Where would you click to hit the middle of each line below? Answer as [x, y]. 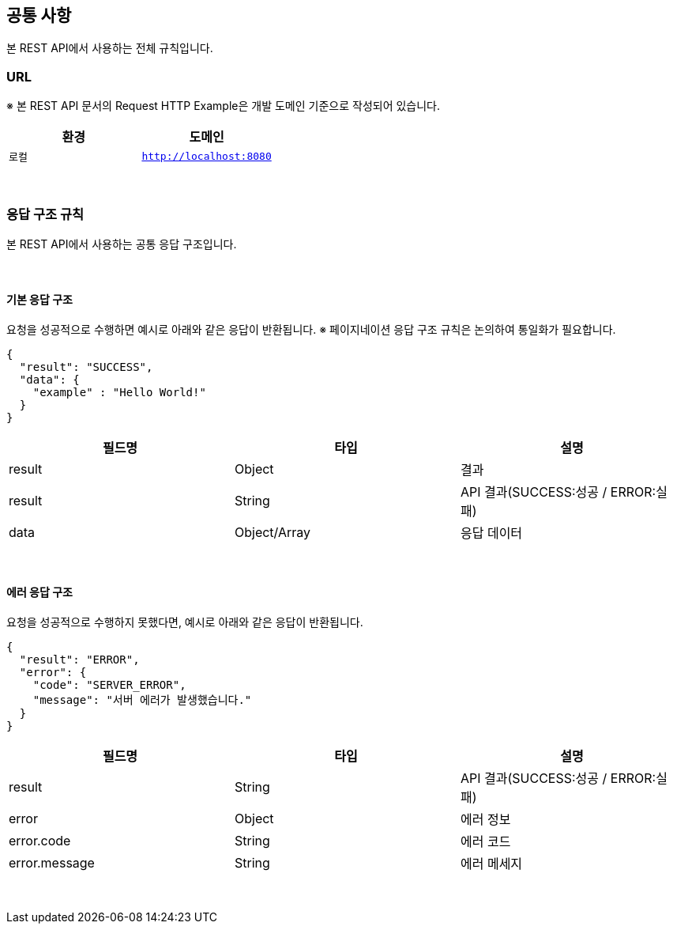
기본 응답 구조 [39, 299]
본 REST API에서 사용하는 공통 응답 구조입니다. [122, 244]
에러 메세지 [491, 864]
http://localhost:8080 [207, 157]
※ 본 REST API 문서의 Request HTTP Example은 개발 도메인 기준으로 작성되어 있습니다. [224, 106]
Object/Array [273, 533]
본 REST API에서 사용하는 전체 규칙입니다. [110, 48]
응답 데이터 [491, 533]
